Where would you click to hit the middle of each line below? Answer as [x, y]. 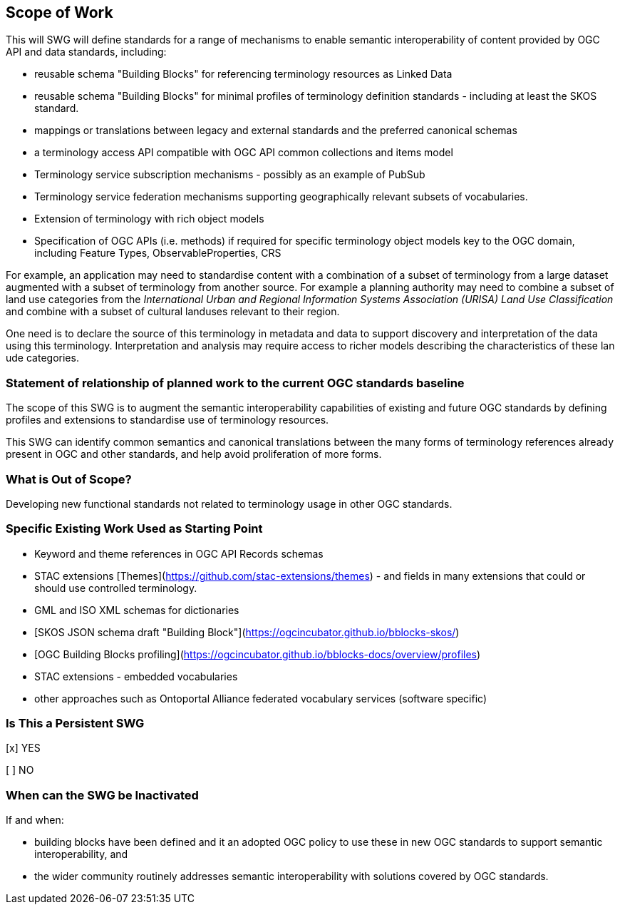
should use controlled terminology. [116, 588]
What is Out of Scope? [69, 479]
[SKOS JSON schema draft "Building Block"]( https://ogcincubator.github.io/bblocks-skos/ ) [247, 632]
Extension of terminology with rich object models [149, 219]
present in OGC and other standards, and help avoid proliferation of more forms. [194, 454]
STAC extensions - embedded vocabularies [136, 676]
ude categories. [42, 358]
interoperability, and [81, 854]
